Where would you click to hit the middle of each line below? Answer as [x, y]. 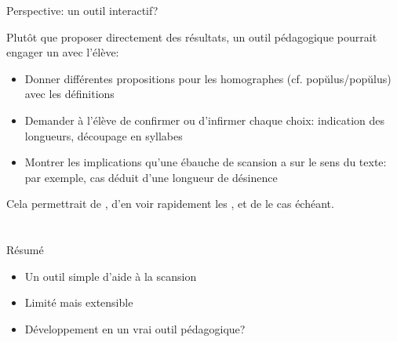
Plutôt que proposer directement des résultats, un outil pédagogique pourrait [192, 36]
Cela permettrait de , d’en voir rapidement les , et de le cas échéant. [170, 204]
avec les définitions [69, 94]
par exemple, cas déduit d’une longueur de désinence [151, 177]
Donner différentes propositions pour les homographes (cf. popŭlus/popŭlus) [208, 78]
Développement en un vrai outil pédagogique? [135, 328]
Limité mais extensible [79, 302]
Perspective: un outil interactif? [82, 10]
